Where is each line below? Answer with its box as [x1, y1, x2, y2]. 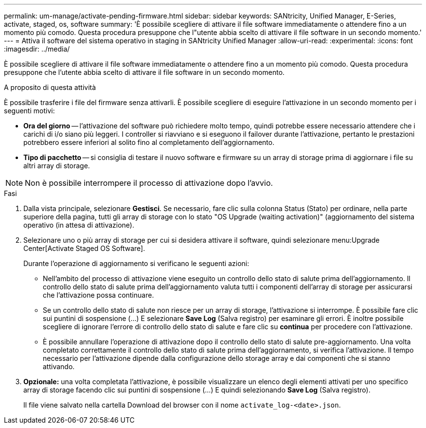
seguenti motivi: [4, 107, 55, 115]
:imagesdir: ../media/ [4, 45, 70, 53]
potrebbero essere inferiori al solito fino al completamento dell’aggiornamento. [23, 138, 275, 146]
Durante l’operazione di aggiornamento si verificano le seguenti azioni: [23, 259, 249, 267]
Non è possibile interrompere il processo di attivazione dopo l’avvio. [25, 178, 273, 188]
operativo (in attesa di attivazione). [23, 221, 135, 229]
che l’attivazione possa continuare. [43, 291, 154, 299]
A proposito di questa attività [4, 83, 96, 91]
